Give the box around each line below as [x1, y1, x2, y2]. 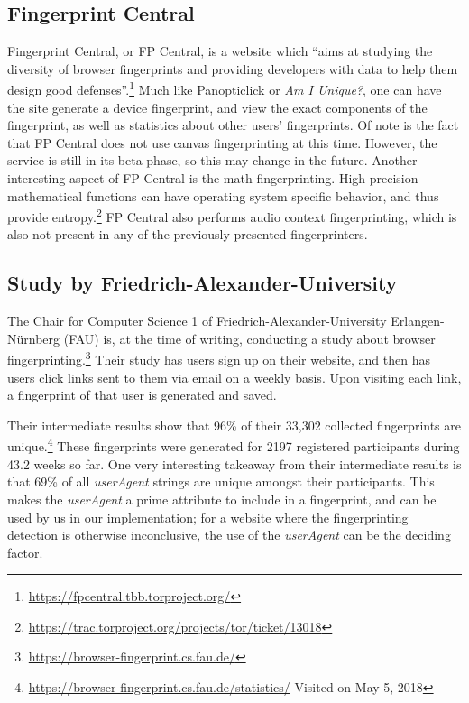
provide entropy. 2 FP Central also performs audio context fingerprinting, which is [7, 205, 457, 226]
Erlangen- [391, 311, 445, 330]
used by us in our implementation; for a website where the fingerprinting [7, 507, 409, 526]
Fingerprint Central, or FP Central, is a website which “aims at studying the [7, 42, 433, 60]
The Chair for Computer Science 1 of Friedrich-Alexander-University [7, 311, 387, 330]
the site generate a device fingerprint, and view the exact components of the [7, 97, 428, 116]
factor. [7, 542, 43, 561]
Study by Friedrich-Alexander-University [7, 269, 398, 297]
